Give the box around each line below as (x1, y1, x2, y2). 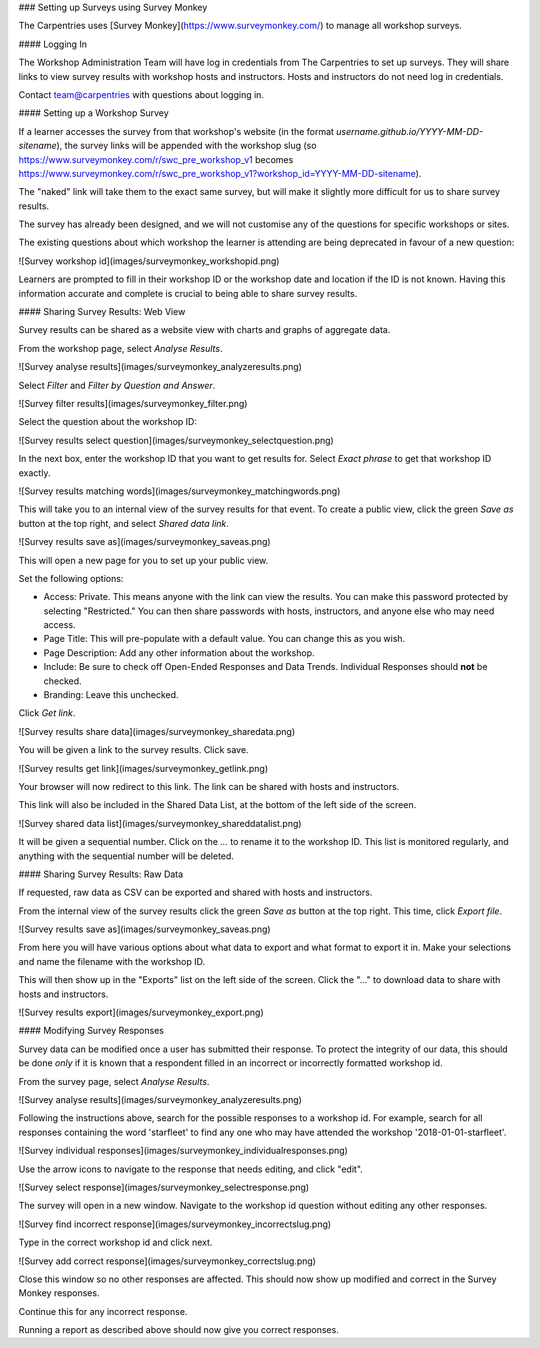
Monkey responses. (18, 1287, 100, 1299)
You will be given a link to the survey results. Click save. (18, 744, 249, 756)
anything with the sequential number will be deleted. (18, 850, 235, 862)
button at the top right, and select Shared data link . (18, 517, 230, 529)
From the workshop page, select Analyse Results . (18, 342, 223, 354)
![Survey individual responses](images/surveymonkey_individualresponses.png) (18, 1145, 349, 1157)
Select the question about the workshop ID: (18, 416, 197, 428)
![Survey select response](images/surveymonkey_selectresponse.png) (18, 1181, 310, 1193)
